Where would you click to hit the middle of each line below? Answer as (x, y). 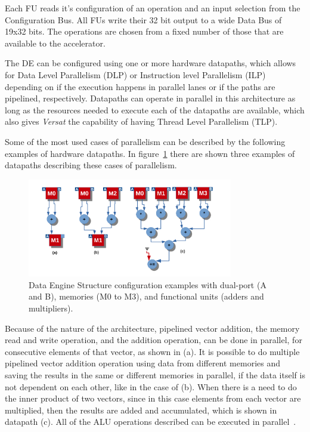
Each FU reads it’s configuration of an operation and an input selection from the (153, 8)
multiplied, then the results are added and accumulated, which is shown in (141, 410)
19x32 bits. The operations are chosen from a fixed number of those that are (144, 31)
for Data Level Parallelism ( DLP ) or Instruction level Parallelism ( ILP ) (135, 74)
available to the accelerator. (55, 43)
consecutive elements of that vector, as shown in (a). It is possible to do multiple (152, 351)
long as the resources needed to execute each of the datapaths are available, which (155, 109)
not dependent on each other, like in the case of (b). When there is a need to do (151, 386)
